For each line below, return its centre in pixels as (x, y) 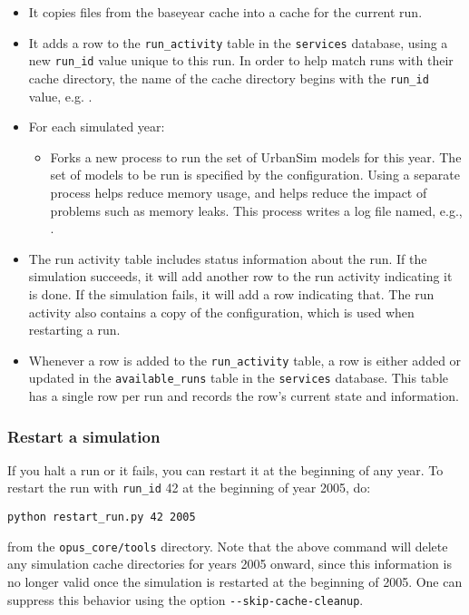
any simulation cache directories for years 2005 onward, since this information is (230, 564)
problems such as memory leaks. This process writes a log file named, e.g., (256, 210)
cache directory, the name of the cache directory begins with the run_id (229, 78)
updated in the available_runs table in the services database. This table (238, 378)
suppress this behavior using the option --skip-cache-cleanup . (186, 599)
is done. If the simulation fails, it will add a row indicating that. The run (231, 293)
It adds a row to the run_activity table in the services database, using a (238, 42)
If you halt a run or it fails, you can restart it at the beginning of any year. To (225, 469)
